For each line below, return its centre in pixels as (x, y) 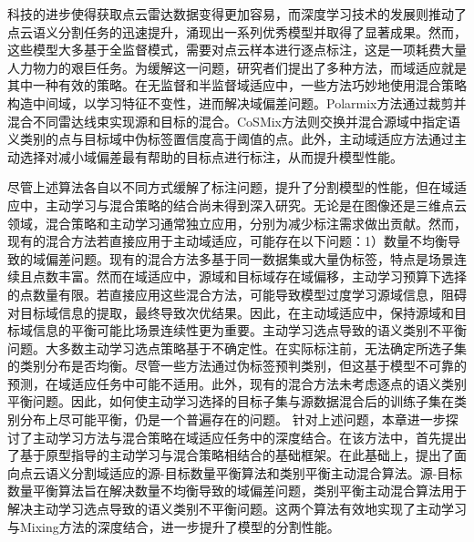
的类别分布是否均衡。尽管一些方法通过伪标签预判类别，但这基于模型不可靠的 (237, 366)
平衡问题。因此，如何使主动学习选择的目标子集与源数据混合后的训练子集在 (231, 401)
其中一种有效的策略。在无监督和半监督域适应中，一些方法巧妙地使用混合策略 (237, 85)
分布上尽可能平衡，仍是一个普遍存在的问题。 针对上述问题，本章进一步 (232, 419)
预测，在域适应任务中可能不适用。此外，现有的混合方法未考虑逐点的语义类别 (237, 383)
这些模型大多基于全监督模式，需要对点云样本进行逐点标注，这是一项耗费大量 (237, 50)
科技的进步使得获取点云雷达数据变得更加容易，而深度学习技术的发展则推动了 (237, 14)
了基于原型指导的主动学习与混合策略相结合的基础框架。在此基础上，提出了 (231, 455)
